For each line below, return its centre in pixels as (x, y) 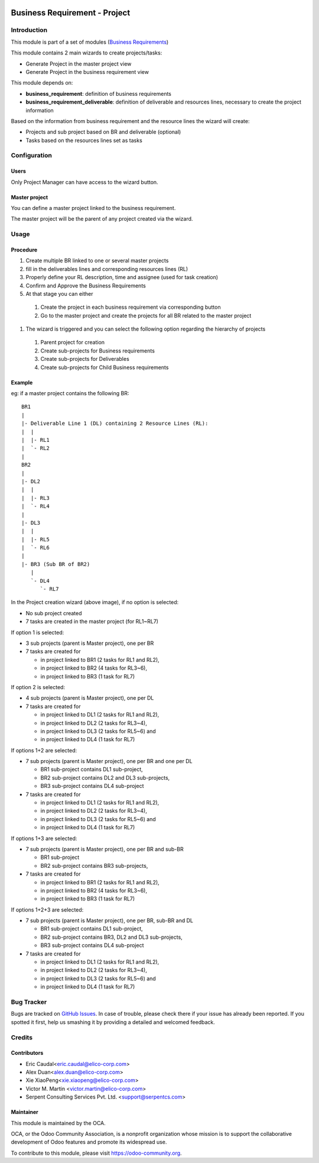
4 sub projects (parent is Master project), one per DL (90, 698)
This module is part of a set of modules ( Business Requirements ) (90, 42)
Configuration (32, 156)
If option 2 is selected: (38, 687)
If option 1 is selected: (38, 632)
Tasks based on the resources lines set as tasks (84, 140)
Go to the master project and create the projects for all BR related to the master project (146, 315)
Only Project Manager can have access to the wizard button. (85, 182)
